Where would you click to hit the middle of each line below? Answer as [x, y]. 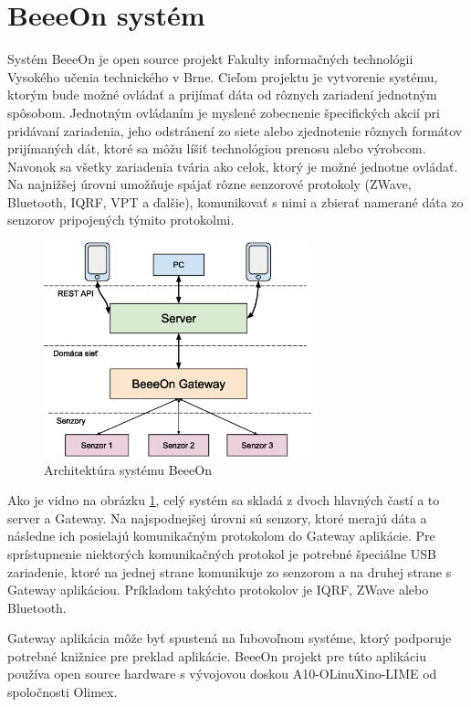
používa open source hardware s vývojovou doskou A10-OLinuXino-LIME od [222, 674]
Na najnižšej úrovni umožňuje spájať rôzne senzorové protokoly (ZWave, [209, 184]
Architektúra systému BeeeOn [128, 469]
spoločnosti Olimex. [63, 692]
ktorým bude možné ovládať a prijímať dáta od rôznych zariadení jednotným [222, 95]
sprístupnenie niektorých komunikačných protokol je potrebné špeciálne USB [222, 553]
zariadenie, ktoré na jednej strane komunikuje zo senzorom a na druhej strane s [230, 571]
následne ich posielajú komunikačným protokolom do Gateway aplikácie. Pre [221, 536]
